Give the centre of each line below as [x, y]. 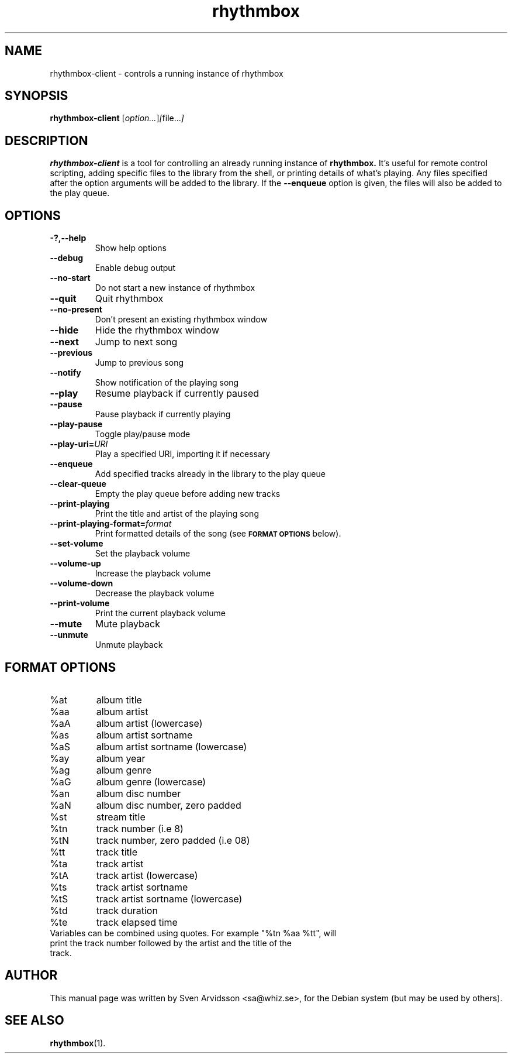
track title [117, 852]
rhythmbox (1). [78, 1043]
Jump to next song [136, 342]
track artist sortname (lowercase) [169, 899]
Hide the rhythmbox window [157, 330]
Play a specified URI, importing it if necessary [183, 454]
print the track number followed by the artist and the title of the [171, 943]
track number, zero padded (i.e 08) [173, 840]
